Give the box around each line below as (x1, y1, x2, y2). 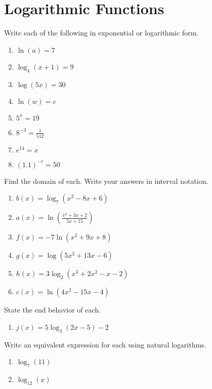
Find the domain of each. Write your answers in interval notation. (4, 175, 208, 186)
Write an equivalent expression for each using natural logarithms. (4, 339, 206, 349)
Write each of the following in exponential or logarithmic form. (4, 27, 199, 38)
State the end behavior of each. (4, 304, 101, 315)
